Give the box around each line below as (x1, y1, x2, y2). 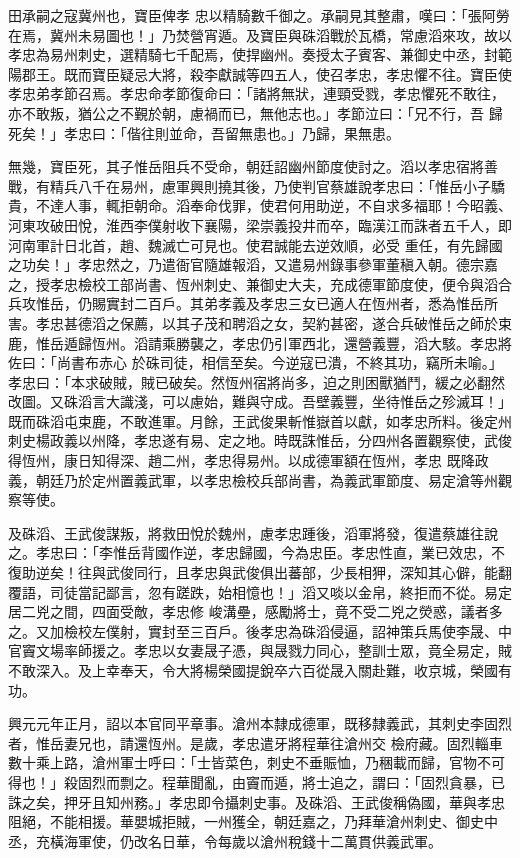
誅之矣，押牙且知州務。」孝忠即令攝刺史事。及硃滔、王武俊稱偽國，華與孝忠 (8, 791, 505, 812)
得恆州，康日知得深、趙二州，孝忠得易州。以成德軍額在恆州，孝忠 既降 (8, 450, 475, 471)
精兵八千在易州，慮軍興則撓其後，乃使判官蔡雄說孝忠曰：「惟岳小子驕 (49, 175, 505, 196)
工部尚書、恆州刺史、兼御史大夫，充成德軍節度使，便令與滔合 (105, 273, 512, 294)
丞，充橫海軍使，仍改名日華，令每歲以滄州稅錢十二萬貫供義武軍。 (8, 830, 442, 851)
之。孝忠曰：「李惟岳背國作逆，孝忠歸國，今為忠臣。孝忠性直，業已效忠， (8, 542, 491, 563)
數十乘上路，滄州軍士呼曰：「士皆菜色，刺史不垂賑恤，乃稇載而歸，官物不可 (8, 752, 505, 773)
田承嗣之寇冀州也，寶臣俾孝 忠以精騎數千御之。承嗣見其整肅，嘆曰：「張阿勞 (8, 5, 510, 25)
